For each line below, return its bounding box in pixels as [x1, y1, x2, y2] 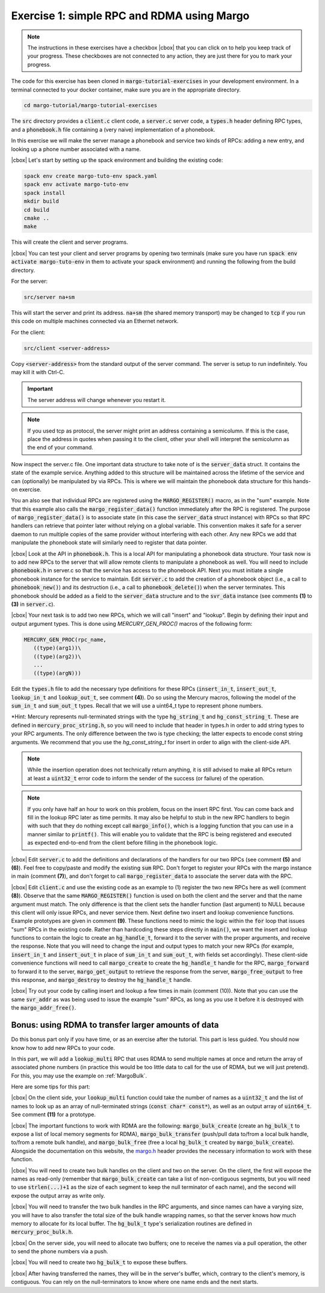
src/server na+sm [23, 294, 75, 300]
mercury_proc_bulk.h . [11, 1228, 73, 1236]
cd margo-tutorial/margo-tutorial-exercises [23, 102, 158, 109]
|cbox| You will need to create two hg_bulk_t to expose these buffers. [11, 1259, 188, 1266]
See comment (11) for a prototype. [11, 1111, 96, 1119]
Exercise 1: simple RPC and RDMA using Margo [11, 9, 250, 22]
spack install [23, 190, 66, 196]
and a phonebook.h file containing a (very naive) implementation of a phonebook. [11, 126, 215, 133]
